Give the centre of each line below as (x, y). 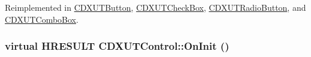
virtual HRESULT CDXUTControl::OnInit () (117, 46)
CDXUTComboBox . (42, 19)
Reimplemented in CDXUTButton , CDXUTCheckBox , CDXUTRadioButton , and (155, 7)
